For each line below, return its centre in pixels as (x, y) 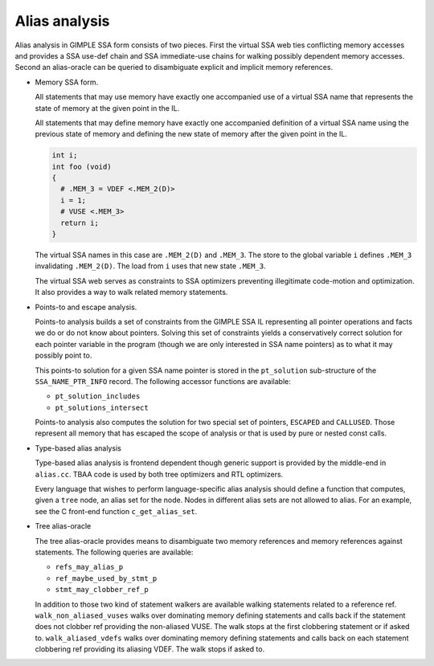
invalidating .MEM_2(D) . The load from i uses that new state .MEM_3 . (150, 266)
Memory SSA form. (67, 82)
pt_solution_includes (98, 396)
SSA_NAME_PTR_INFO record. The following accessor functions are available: (163, 381)
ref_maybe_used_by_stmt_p (106, 578)
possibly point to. (63, 355)
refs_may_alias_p (89, 567)
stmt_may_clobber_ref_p (102, 590)
